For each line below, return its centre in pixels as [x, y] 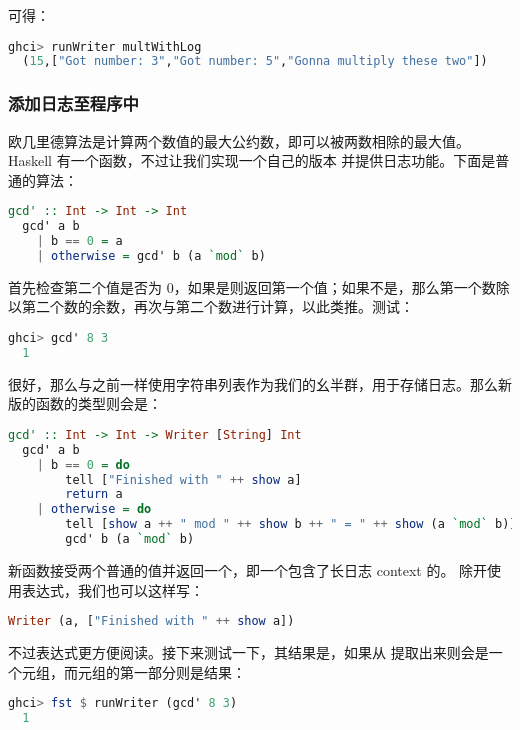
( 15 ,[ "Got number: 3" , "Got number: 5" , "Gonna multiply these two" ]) [255, 61]
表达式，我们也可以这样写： [112, 589]
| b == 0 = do [83, 464]
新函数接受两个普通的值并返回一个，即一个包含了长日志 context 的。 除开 [248, 569]
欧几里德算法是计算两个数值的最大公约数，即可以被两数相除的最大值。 [239, 140]
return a [94, 494]
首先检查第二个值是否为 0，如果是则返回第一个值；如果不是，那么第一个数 [252, 286]
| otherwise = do [94, 509]
